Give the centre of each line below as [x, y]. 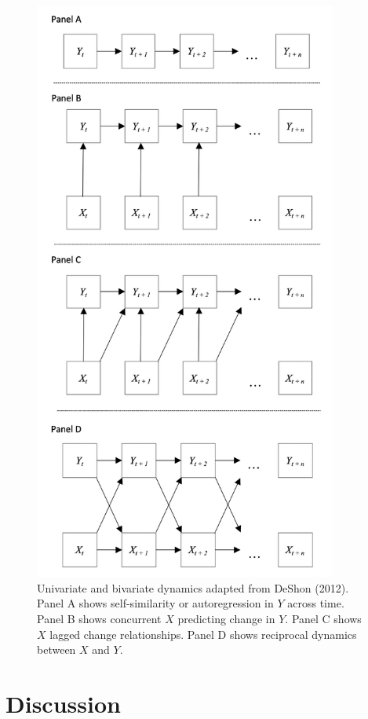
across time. [316, 603]
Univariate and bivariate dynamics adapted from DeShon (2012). [193, 587]
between [56, 649]
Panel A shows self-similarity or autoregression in [155, 603]
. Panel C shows [323, 618]
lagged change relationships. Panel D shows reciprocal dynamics [203, 634]
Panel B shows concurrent [99, 618]
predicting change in [226, 618]
